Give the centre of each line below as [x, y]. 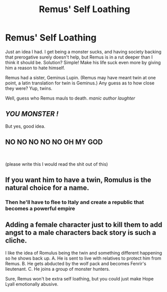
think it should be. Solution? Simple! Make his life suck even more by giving [83, 62]
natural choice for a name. [47, 188]
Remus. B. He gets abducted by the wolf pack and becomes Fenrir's [76, 263]
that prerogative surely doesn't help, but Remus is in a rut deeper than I [79, 57]
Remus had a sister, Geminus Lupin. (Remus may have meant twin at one [80, 77]
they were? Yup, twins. [29, 88]
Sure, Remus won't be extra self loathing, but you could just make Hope [79, 278]
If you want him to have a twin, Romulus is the [78, 180]
